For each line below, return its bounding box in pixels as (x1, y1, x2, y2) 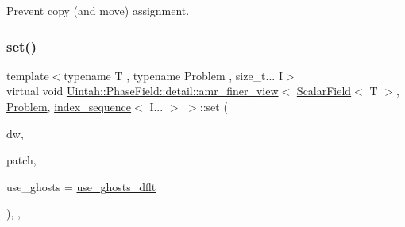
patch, (6, 152, 37, 168)
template (6, 67, 49, 83)
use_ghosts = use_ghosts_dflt (6, 178, 156, 194)
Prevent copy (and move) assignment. (6, 2, 190, 18)
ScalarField (296, 83, 352, 99)
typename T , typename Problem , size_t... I (64, 67, 283, 83)
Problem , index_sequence (6, 98, 132, 114)
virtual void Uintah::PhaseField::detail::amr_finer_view (6, 83, 279, 99)
